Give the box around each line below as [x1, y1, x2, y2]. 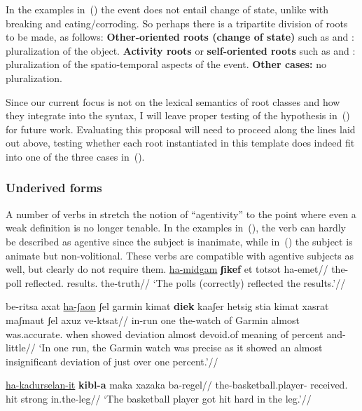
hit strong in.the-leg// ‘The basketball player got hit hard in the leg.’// [6, 391, 312, 405]
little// [6, 340, 36, 355]
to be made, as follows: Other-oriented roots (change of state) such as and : [6, 29, 354, 44]
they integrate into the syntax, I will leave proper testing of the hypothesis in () [6, 108, 350, 123]
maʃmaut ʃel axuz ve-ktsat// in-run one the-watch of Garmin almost [6, 312, 300, 327]
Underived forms [6, 179, 102, 196]
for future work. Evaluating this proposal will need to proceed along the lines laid [6, 121, 356, 136]
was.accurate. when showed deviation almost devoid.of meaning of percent [6, 326, 323, 341]
